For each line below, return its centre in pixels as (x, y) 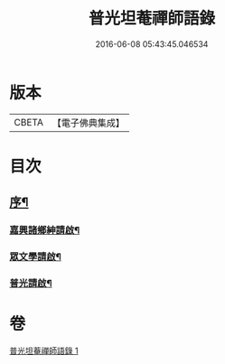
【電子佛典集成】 (88, 123)
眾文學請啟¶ (35, 257)
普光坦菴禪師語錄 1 (44, 350)
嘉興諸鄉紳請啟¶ (45, 230)
